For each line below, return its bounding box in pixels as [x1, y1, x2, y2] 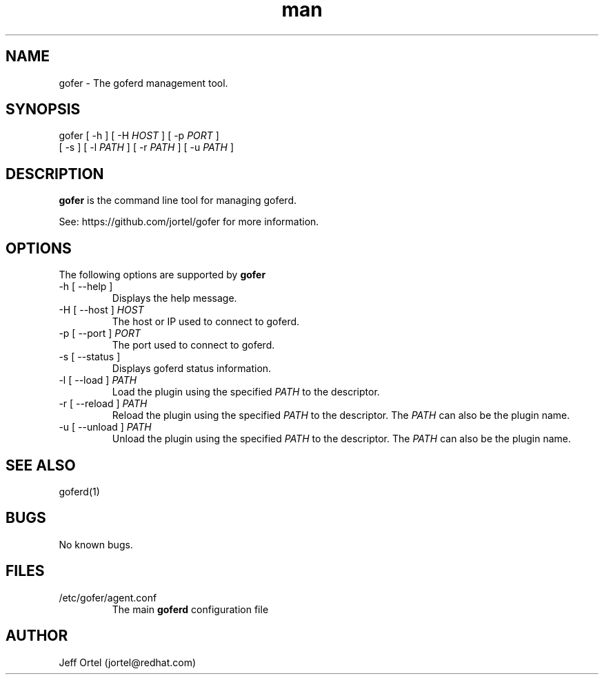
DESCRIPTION [6, 165, 104, 183]
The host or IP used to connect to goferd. [112, 316, 300, 328]
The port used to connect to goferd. [112, 339, 275, 351]
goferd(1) [59, 485, 100, 497]
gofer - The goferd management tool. [59, 76, 228, 89]
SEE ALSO [6, 456, 76, 474]
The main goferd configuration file [112, 603, 269, 615]
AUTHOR [6, 627, 68, 645]
